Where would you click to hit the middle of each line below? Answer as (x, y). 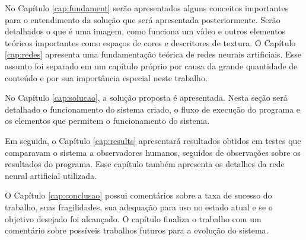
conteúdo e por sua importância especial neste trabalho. (106, 77)
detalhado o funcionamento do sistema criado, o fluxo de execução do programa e (153, 109)
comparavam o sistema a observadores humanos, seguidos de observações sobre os (153, 152)
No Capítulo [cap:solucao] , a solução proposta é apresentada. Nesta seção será (146, 97)
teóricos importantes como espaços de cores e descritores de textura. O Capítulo (150, 42)
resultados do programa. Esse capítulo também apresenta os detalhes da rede (145, 164)
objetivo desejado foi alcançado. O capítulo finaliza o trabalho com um (133, 218)
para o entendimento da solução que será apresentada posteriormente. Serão (143, 19)
